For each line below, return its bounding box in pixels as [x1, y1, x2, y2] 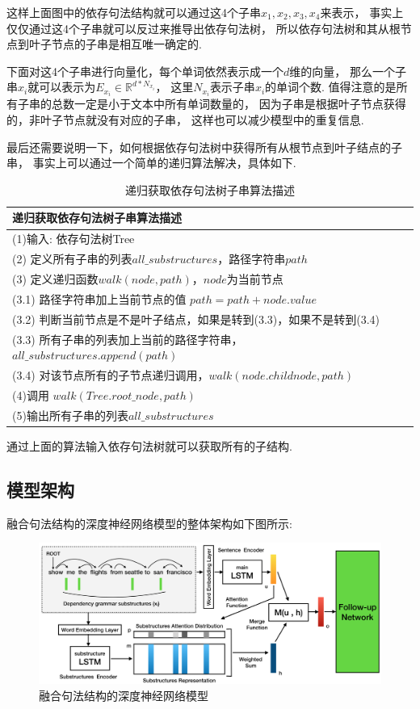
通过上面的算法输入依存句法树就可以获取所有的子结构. [6, 437, 292, 454]
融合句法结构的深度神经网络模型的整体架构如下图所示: [6, 514, 292, 531]
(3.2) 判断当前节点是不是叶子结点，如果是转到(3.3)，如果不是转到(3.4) [12, 310, 380, 327]
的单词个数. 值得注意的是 [265, 78, 397, 95]
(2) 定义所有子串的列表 [12, 250, 132, 267]
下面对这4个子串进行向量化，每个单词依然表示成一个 [6, 62, 283, 79]
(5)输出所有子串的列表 [12, 406, 128, 423]
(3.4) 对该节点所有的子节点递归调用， [12, 366, 209, 383]
